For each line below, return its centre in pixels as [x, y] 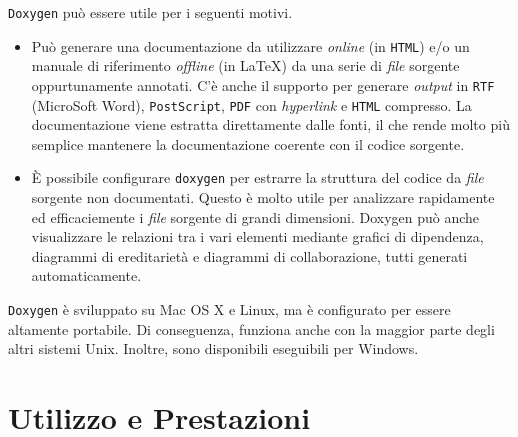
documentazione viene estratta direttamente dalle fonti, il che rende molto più [270, 124]
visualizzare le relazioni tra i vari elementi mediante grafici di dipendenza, [257, 236]
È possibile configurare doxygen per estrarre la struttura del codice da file [257, 177]
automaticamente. [86, 275]
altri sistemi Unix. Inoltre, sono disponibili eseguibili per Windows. [213, 348]
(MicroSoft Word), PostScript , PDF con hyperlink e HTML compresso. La [251, 104]
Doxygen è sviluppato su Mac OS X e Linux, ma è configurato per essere [229, 309]
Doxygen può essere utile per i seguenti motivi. [150, 12]
